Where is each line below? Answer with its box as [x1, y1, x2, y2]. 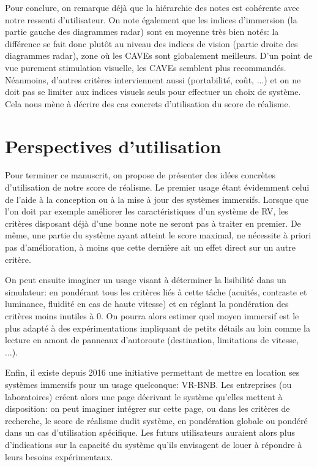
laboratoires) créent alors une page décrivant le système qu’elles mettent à [5, 390, 283, 403]
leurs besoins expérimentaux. [5, 450, 113, 463]
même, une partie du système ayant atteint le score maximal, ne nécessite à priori [5, 229, 311, 241]
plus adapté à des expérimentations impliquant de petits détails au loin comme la [5, 321, 310, 334]
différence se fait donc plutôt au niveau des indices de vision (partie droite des [5, 37, 298, 50]
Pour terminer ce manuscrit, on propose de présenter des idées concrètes [5, 169, 275, 181]
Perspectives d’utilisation [5, 133, 222, 158]
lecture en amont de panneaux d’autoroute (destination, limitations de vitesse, [5, 333, 299, 346]
